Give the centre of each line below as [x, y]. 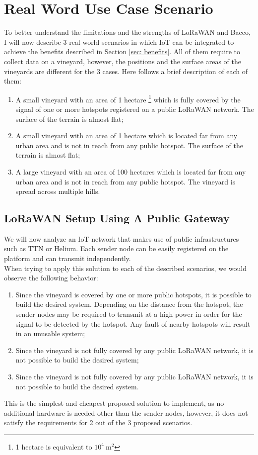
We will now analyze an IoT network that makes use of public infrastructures [122, 238]
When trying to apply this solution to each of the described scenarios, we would [125, 268]
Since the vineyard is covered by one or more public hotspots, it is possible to [133, 294]
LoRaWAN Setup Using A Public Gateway [117, 218]
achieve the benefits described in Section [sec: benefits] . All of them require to [122, 51]
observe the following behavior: [51, 278]
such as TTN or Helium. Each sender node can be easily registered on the [116, 248]
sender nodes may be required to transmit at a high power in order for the [129, 314]
